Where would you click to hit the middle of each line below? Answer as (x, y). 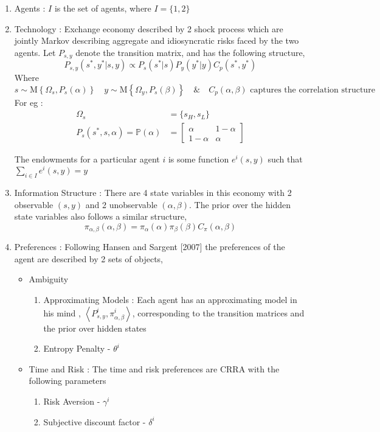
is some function (199, 159)
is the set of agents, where (103, 8)
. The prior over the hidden (240, 204)
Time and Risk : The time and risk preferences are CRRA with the (154, 368)
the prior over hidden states (95, 328)
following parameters (67, 381)
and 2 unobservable (121, 204)
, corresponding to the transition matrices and (218, 312)
